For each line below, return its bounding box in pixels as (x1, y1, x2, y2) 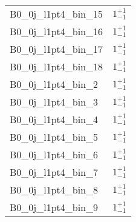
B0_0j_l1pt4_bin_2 (10, 77, 99, 91)
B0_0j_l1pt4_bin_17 (10, 42, 103, 56)
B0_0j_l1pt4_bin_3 (10, 95, 99, 109)
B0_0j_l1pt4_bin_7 (10, 165, 99, 179)
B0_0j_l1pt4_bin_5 (10, 130, 99, 144)
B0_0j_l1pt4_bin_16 (10, 24, 103, 38)
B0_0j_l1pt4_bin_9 (10, 200, 99, 214)
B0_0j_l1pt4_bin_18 (10, 59, 103, 73)
